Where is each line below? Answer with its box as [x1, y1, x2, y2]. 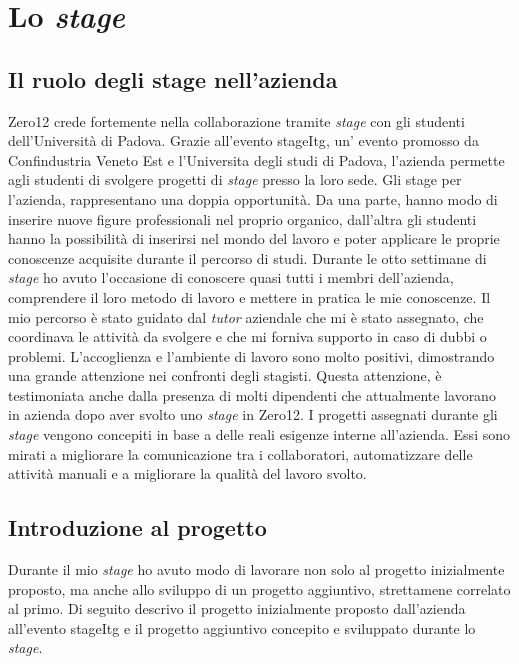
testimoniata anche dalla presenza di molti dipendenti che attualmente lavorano [8, 384, 496, 405]
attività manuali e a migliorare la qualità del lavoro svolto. [8, 463, 367, 484]
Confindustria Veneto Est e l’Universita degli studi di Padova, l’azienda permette [8, 149, 505, 170]
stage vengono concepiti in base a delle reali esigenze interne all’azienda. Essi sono [8, 424, 510, 445]
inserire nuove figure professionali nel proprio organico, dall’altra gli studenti [8, 208, 477, 229]
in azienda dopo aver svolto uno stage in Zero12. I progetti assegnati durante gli [8, 404, 498, 425]
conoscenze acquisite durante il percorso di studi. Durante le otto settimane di [8, 247, 487, 268]
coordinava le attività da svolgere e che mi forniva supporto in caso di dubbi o [8, 326, 487, 347]
